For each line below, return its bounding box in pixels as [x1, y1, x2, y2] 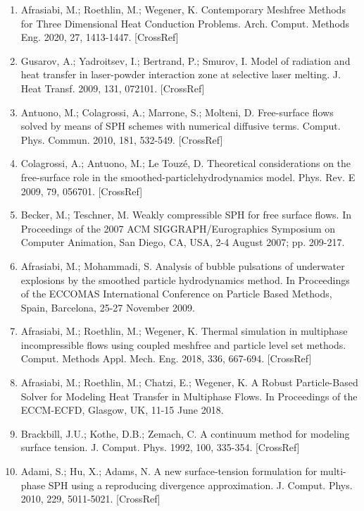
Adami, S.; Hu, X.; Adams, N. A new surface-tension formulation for [20, 464, 318, 479]
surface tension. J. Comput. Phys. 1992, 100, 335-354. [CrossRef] [20, 440, 300, 455]
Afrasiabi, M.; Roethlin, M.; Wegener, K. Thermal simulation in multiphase [20, 324, 348, 338]
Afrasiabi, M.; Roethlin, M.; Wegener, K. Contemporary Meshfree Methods [20, 2, 346, 16]
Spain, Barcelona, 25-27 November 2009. [20, 300, 196, 314]
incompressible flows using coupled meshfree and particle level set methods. [20, 337, 346, 352]
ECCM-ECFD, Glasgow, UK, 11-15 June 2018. [20, 402, 224, 417]
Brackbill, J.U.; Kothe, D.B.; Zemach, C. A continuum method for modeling [20, 426, 350, 441]
